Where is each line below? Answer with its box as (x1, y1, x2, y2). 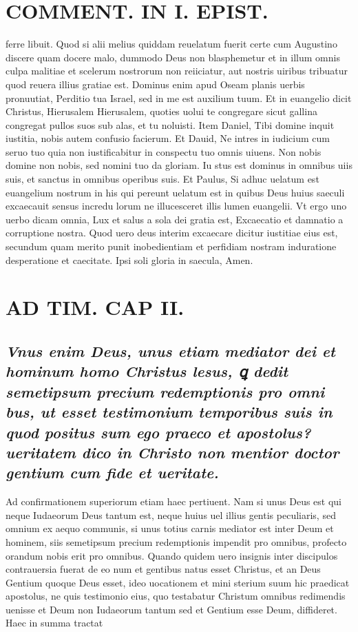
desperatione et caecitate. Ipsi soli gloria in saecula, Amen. (6, 252, 253, 267)
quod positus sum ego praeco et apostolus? (6, 421, 311, 442)
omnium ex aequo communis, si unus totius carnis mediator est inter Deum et (6, 521, 334, 536)
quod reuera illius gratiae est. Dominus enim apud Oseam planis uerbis (6, 77, 305, 91)
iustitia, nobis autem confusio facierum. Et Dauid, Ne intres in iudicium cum (6, 131, 330, 145)
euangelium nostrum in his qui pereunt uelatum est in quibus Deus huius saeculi (6, 185, 345, 199)
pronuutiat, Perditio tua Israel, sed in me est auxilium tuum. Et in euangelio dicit (6, 90, 352, 105)
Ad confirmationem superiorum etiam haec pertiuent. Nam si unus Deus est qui (6, 494, 341, 509)
